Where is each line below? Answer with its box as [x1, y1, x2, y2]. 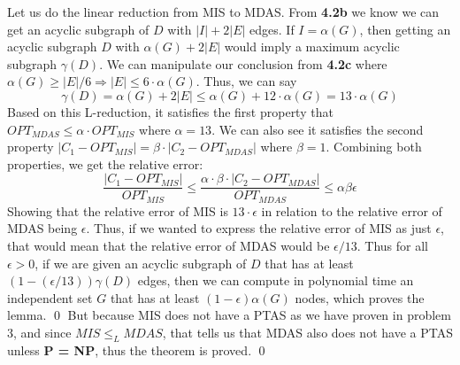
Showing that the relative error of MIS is [7, 201, 228, 220]
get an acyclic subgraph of [7, 19, 149, 38]
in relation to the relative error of [261, 201, 442, 220]
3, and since [7, 323, 72, 342]
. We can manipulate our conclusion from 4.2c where [99, 54, 387, 73]
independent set [7, 288, 93, 307]
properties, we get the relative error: [7, 154, 203, 173]
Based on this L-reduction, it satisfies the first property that [7, 102, 333, 120]
